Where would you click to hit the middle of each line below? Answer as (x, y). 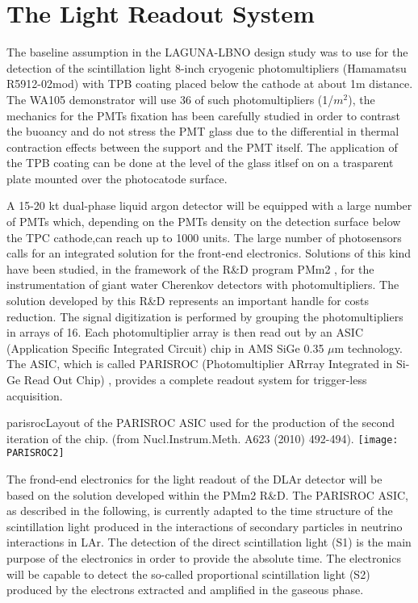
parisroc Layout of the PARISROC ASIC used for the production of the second (201, 423)
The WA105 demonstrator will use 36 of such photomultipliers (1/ (170, 99)
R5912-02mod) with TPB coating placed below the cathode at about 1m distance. (210, 84)
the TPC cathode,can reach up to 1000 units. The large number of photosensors (204, 237)
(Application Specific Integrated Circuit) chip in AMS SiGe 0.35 (165, 348)
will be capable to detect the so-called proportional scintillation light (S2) (188, 574)
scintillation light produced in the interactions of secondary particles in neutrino (205, 526)
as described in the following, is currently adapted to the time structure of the (200, 511)
